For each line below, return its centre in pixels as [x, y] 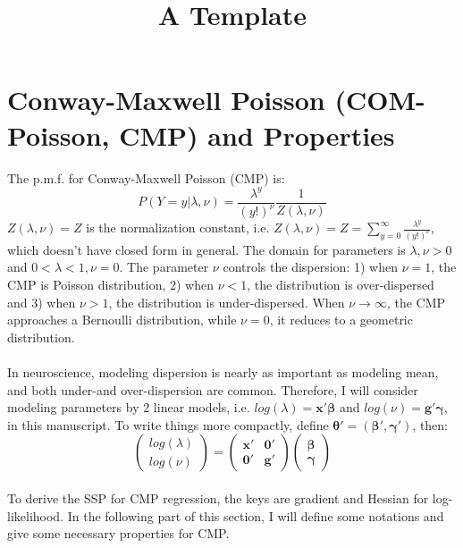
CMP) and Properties [257, 135]
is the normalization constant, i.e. [178, 227]
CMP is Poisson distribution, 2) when [110, 285]
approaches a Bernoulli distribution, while [122, 320]
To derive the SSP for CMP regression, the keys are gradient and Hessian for [218, 498]
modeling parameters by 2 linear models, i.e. [129, 407]
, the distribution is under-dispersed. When [227, 302]
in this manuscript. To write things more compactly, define [168, 424]
